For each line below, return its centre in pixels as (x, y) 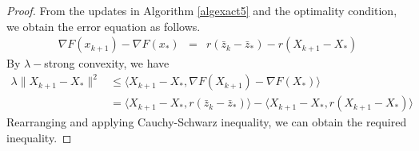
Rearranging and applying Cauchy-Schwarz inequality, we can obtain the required (207, 122)
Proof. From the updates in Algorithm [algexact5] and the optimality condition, (202, 10)
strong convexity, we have (107, 63)
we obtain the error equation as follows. (104, 26)
